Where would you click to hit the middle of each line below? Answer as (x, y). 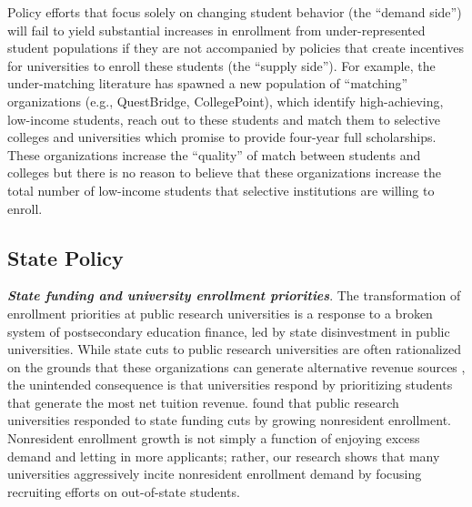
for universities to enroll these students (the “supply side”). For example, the (221, 65)
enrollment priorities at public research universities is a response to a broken (220, 313)
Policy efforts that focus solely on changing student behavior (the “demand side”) (235, 12)
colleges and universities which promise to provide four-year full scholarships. (222, 137)
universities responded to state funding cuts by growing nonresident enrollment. (229, 420)
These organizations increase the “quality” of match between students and (214, 154)
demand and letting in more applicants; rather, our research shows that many (224, 456)
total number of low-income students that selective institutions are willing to (221, 190)
